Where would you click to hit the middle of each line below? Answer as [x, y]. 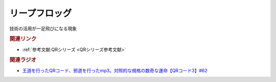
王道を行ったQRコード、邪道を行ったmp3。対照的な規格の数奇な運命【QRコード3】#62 [115, 70]
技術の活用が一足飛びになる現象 [43, 29]
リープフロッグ [41, 13]
